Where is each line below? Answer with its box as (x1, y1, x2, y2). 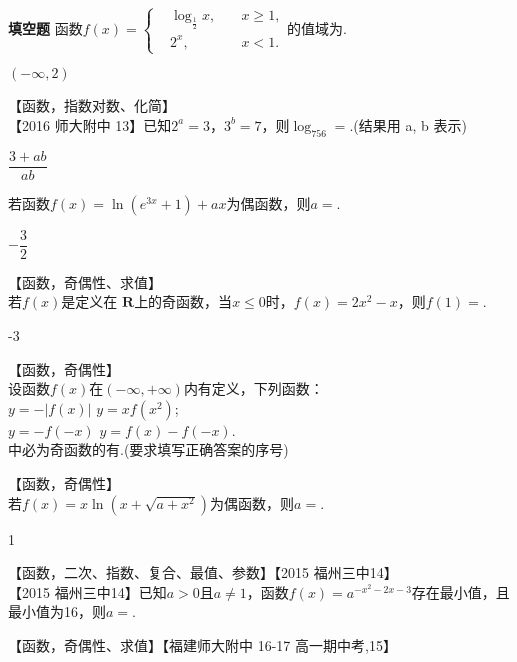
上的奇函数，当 (134, 291, 233, 312)
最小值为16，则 (8, 601, 106, 622)
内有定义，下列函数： (183, 378, 324, 399)
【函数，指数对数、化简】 (8, 95, 176, 116)
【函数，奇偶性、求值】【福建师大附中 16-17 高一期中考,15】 (8, 634, 397, 655)
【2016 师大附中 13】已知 (8, 114, 172, 135)
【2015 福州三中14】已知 (8, 581, 167, 602)
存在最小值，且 (411, 581, 510, 602)
